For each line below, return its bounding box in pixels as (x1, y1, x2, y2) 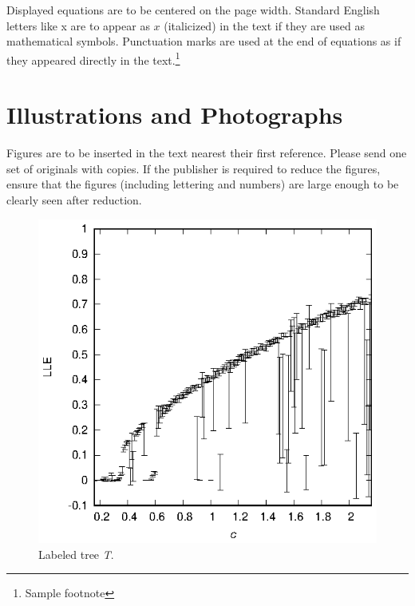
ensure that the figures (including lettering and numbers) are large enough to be (6, 176, 399, 192)
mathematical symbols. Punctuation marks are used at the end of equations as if (6, 33, 401, 50)
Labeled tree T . (38, 545, 114, 562)
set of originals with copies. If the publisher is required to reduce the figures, (6, 160, 381, 176)
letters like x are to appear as (6, 17, 150, 34)
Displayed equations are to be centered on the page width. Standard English (6, 2, 380, 18)
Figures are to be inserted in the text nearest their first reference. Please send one (6, 145, 407, 161)
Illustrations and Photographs (6, 98, 343, 131)
